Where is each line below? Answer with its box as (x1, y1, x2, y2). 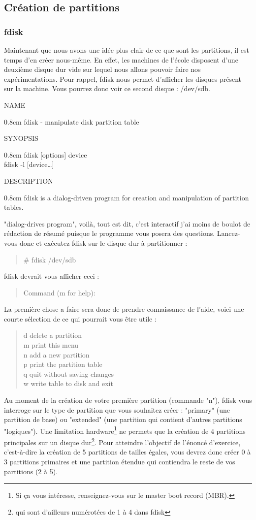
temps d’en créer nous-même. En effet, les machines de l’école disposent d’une (4, 54, 238, 65)
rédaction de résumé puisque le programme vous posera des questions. (4, 228, 215, 238)
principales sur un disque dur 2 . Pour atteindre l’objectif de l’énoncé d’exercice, (4, 436, 241, 447)
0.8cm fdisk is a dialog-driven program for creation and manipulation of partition (4, 192, 249, 202)
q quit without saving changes (23, 368, 114, 379)
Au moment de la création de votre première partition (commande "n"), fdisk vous (4, 395, 252, 405)
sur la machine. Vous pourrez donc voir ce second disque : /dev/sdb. (4, 83, 210, 94)
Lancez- (217, 228, 240, 238)
